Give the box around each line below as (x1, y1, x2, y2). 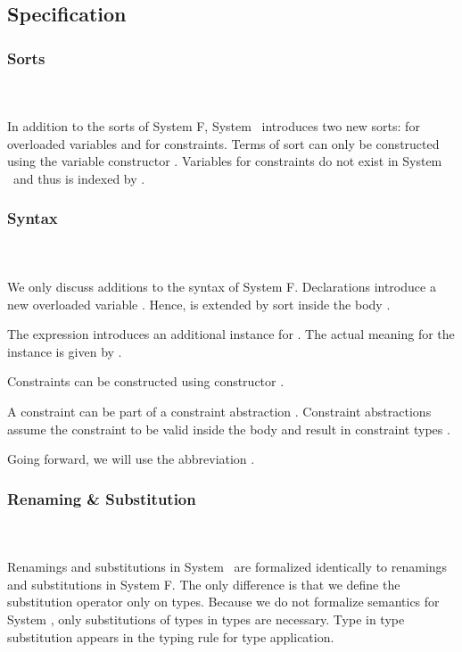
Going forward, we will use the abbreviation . (7, 450, 255, 468)
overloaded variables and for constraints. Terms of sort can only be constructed (7, 134, 440, 153)
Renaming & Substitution (7, 487, 196, 509)
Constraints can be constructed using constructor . (7, 372, 285, 391)
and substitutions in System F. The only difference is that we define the (7, 574, 400, 593)
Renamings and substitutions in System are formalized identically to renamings (7, 557, 448, 576)
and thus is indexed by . (12, 169, 145, 187)
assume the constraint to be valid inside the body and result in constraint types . (7, 419, 450, 438)
